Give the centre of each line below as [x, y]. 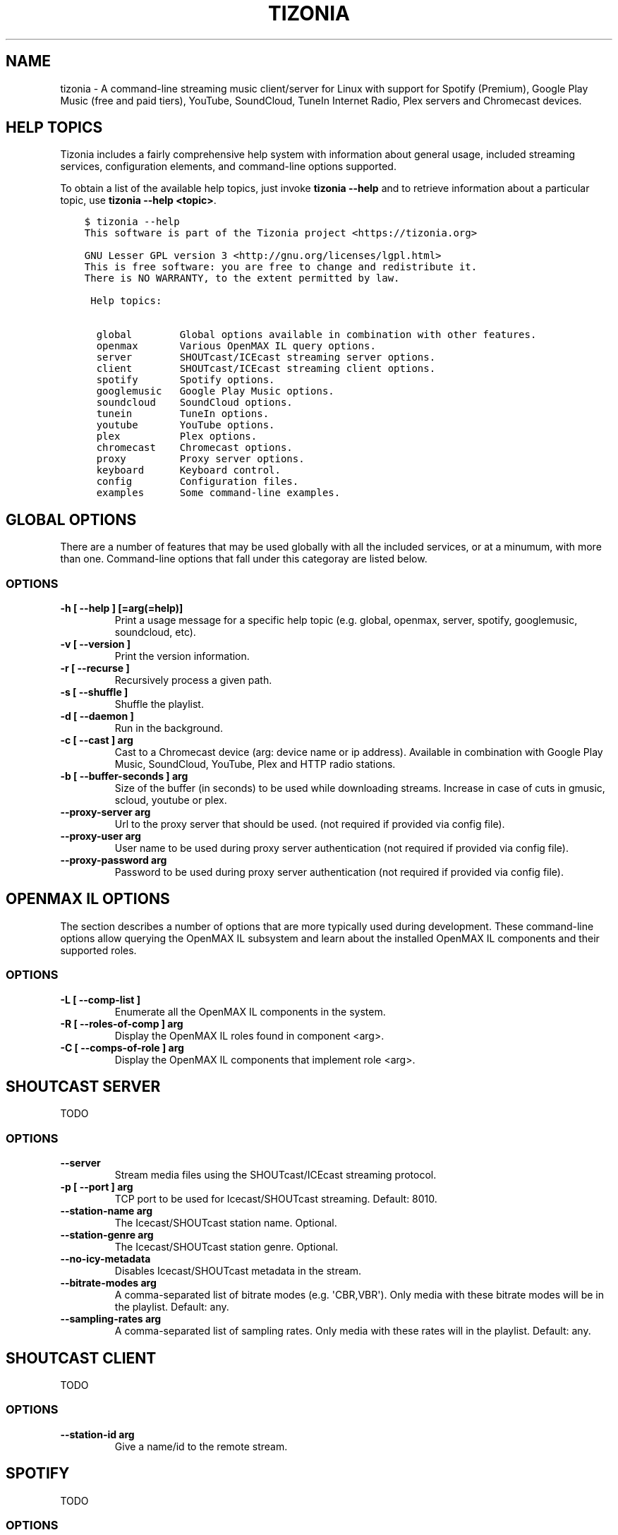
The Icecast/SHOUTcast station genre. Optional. [226, 1247]
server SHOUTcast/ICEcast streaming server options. [266, 357]
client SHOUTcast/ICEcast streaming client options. [266, 369]
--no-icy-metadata [105, 1259]
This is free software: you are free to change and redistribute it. [281, 267]
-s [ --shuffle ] [94, 692]
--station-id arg [97, 1434]
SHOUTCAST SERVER [83, 1087]
